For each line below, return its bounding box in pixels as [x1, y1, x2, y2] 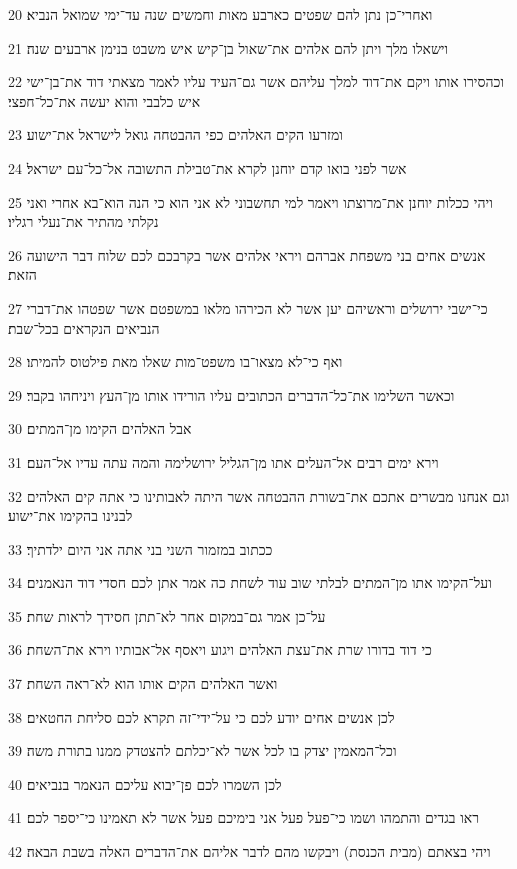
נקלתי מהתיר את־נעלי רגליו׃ [8, 211, 159, 232]
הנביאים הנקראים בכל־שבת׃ [8, 317, 160, 338]
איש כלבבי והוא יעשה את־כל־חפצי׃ [8, 90, 201, 111]
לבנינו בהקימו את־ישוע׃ [8, 505, 133, 526]
